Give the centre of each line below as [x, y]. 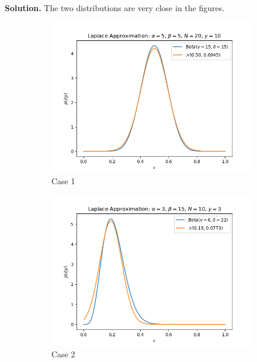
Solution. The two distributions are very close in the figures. [115, 8]
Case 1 [63, 181]
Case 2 [63, 354]
